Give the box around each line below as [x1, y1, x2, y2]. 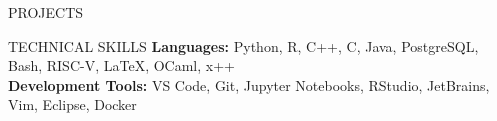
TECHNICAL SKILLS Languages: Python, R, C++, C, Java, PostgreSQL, [8, 35, 479, 56]
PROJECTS [8, 2, 84, 22]
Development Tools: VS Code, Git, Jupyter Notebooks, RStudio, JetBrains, [8, 74, 490, 95]
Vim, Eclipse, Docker [8, 94, 137, 115]
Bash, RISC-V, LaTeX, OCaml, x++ [8, 55, 235, 76]
